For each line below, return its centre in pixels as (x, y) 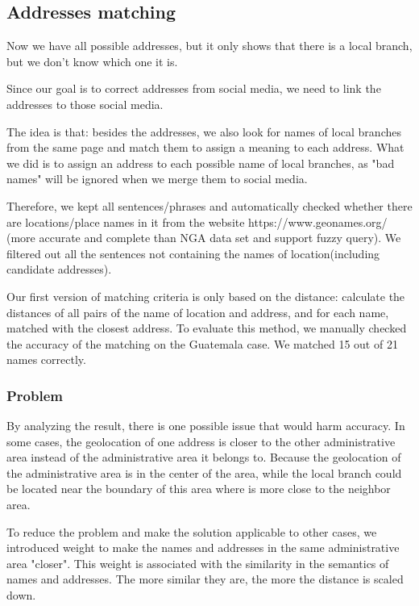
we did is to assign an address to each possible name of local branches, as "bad (201, 163)
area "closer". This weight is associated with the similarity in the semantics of (198, 563)
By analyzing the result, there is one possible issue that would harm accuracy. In (206, 426)
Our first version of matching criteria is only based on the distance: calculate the (206, 296)
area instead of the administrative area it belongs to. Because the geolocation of (204, 457)
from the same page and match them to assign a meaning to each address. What (205, 147)
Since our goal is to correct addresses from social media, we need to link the (194, 88)
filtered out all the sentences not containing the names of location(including (193, 253)
